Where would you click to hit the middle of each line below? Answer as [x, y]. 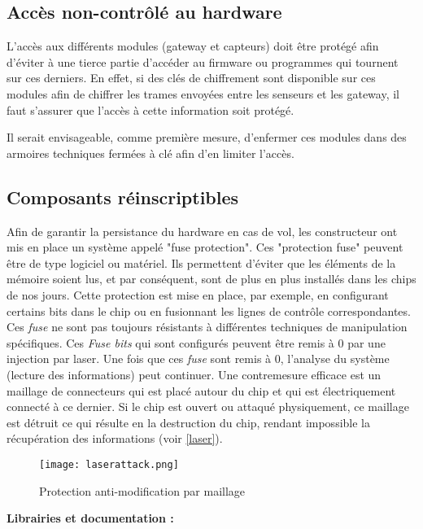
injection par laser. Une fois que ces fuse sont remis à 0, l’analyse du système [198, 358]
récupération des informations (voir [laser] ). [115, 438]
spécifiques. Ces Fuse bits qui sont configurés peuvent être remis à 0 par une [196, 342]
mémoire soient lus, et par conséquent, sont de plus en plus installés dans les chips [211, 279]
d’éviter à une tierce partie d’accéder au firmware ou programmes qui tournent [203, 61]
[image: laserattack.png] [109, 464]
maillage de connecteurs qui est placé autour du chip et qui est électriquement [201, 390]
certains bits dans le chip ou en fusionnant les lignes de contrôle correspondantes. [209, 310]
